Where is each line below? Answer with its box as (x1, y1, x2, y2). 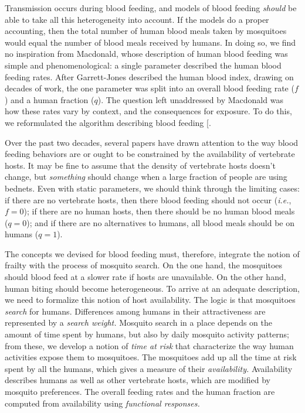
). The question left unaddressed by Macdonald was (97, 93, 283, 105)
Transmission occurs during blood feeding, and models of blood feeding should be (5, 2, 297, 13)
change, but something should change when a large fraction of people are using (5, 170, 287, 183)
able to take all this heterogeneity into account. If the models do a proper (5, 13, 269, 25)
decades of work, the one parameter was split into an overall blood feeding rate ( (5, 82, 294, 94)
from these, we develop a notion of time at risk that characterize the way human (5, 339, 294, 351)
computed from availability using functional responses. (5, 397, 200, 409)
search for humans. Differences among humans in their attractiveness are (5, 305, 266, 317)
